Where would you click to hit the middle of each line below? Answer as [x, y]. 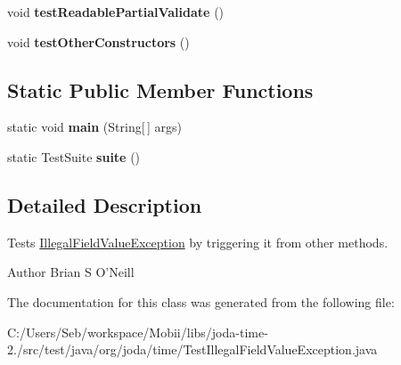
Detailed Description [105, 204]
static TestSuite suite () [74, 156]
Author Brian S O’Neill [71, 272]
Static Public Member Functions [160, 89]
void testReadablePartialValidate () [116, 12]
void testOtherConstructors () [98, 41]
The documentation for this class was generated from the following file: [201, 301]
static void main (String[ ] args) [94, 127]
